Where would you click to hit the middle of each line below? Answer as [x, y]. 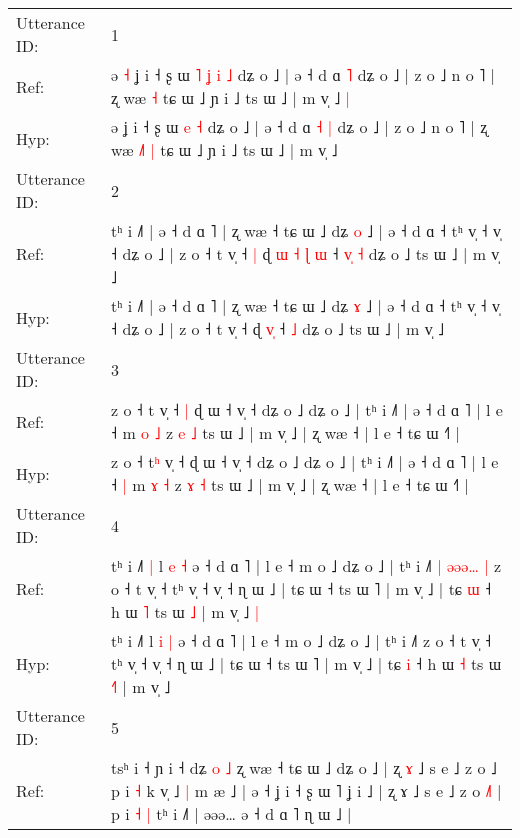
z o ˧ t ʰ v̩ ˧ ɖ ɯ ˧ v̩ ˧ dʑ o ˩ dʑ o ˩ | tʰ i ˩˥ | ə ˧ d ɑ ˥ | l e [305, 461]
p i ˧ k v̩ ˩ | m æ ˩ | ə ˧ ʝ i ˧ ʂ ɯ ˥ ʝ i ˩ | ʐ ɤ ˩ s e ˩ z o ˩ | [306, 790]
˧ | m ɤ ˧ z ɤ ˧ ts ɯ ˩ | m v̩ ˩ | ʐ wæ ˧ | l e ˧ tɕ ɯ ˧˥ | [290, 484]
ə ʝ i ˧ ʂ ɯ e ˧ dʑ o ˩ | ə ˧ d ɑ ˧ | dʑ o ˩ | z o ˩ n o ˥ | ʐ [299, 126]
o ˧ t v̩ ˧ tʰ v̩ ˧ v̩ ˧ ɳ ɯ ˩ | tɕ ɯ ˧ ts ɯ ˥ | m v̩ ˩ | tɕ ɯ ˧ [301, 588]
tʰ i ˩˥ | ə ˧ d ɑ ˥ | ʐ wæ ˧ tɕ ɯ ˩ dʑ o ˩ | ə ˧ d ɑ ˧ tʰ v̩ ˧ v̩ [306, 230]
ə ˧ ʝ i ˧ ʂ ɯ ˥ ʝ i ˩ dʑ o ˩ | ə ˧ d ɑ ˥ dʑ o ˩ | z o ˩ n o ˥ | [303, 74]
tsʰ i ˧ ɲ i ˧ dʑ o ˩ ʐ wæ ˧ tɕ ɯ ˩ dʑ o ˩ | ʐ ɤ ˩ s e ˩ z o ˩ [304, 767]
